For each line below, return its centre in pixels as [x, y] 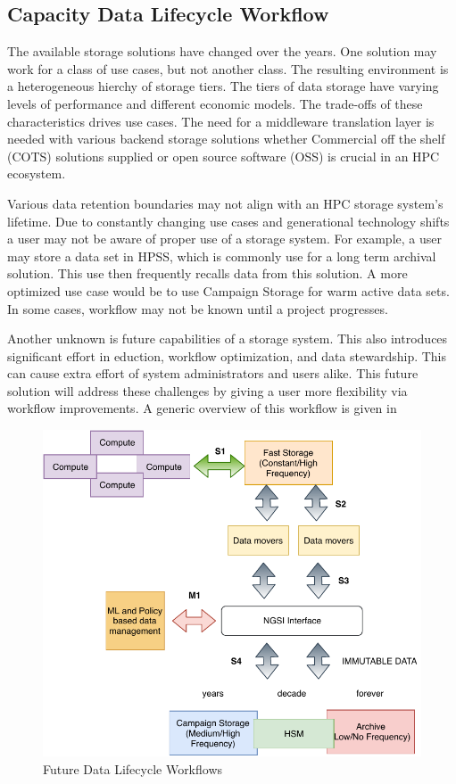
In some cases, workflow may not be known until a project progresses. [198, 308]
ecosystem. [37, 173]
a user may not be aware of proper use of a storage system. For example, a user [224, 239]
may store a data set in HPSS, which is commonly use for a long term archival [222, 256]
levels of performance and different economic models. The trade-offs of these [215, 103]
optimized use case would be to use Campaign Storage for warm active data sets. [228, 290]
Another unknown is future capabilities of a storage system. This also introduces [228, 338]
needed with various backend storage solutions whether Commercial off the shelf [226, 139]
